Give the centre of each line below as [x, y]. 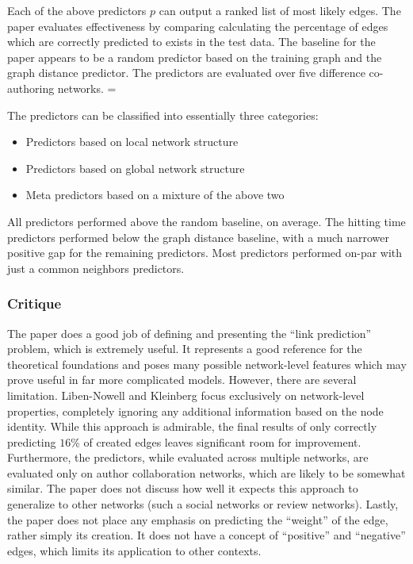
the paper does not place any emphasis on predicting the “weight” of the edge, [198, 519]
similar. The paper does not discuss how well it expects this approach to [183, 488]
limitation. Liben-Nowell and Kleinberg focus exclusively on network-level [186, 395]
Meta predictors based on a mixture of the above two [155, 195]
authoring [31, 88]
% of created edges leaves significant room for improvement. [216, 441]
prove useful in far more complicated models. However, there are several [182, 380]
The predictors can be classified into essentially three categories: [163, 115]
